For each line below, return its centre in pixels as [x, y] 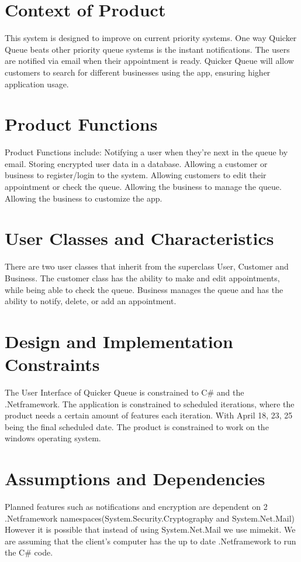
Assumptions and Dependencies [135, 478]
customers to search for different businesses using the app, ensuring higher [138, 72]
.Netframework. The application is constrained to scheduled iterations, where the [150, 403]
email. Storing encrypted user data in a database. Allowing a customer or [136, 163]
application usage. [37, 84]
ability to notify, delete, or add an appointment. [91, 301]
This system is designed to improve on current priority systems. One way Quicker [151, 38]
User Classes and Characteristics [139, 238]
